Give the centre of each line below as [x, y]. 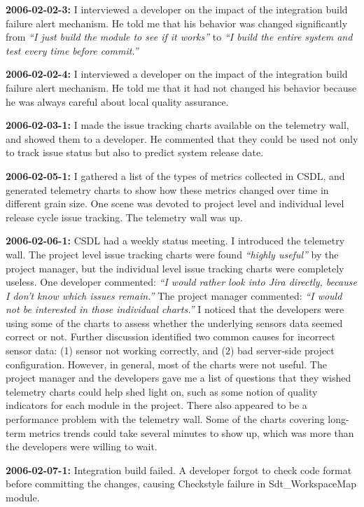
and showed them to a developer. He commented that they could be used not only [182, 138]
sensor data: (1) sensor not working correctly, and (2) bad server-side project [170, 350]
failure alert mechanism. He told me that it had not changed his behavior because [181, 87]
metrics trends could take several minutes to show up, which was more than [191, 432]
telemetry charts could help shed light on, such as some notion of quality [162, 391]
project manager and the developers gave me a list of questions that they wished [178, 378]
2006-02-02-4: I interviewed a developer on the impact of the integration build [177, 74]
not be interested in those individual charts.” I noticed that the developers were [175, 309]
